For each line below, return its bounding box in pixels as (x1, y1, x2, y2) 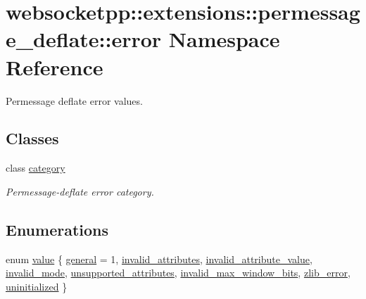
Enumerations (6, 218, 109, 240)
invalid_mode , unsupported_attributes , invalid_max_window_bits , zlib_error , (6, 265, 351, 280)
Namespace (168, 25, 280, 53)
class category (6, 160, 65, 175)
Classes (6, 127, 59, 149)
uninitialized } (6, 279, 68, 293)
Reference (6, 52, 103, 81)
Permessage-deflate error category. (6, 184, 154, 198)
